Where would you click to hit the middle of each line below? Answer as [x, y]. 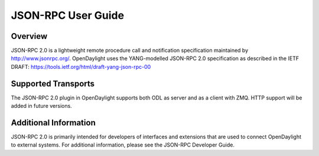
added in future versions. [41, 106]
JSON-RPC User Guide [67, 15]
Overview [29, 36]
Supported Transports [53, 83]
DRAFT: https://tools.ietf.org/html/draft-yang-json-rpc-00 [81, 67]
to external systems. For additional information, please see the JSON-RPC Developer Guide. [123, 145]
